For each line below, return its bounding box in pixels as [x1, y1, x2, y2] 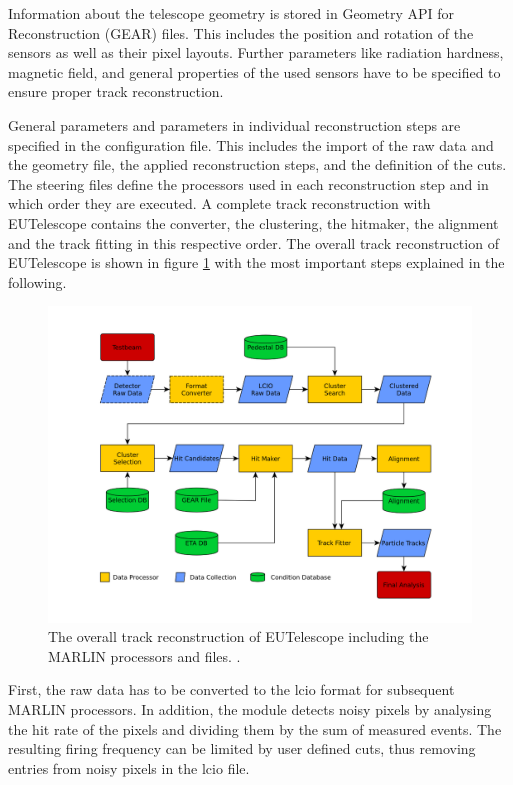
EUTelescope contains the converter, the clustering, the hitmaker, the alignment [8, 212, 499, 233]
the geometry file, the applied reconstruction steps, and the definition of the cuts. [8, 154, 507, 175]
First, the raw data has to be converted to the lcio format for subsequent [8, 679, 455, 700]
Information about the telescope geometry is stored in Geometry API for [8, 3, 454, 23]
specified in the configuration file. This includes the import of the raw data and [8, 134, 494, 155]
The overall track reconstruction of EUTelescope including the [48, 626, 429, 647]
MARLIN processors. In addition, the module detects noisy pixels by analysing [8, 699, 492, 720]
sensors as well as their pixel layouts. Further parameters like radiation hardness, [8, 42, 504, 63]
